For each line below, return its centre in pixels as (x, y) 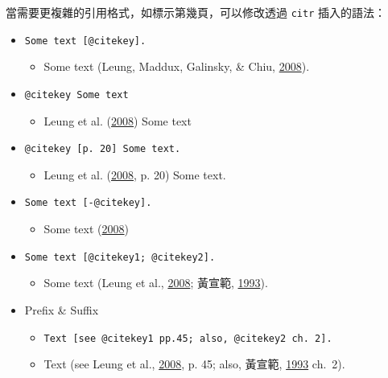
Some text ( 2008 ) (86, 229)
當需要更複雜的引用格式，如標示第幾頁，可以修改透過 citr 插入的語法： (196, 12)
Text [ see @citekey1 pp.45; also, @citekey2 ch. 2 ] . (188, 338)
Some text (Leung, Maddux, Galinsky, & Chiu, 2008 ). (177, 66)
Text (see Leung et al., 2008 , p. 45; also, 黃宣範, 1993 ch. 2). (194, 364)
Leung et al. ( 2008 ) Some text (118, 120)
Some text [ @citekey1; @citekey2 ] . (120, 257)
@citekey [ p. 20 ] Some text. (103, 149)
